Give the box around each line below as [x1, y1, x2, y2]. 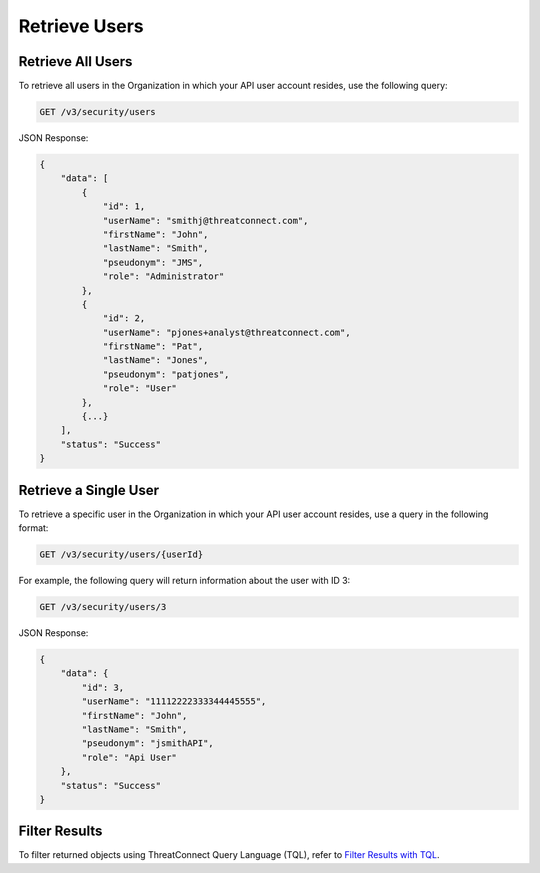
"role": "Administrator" [102, 271, 225, 282]
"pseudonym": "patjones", [102, 368, 230, 380]
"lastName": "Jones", [102, 355, 209, 366]
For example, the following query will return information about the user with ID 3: [18, 575, 351, 587]
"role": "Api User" [81, 751, 177, 763]
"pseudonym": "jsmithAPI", [81, 738, 214, 749]
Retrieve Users [18, 15, 144, 37]
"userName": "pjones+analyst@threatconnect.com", [102, 326, 351, 338]
